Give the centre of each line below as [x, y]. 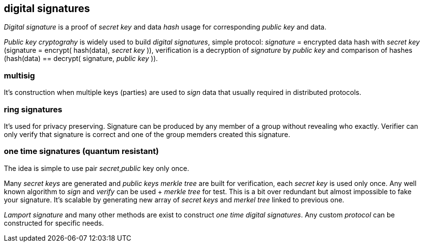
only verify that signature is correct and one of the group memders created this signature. [147, 134]
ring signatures [33, 109]
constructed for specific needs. [54, 223]
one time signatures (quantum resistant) [81, 151]
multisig [20, 75]
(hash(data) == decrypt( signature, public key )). [81, 59]
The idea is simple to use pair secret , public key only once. [97, 168]
